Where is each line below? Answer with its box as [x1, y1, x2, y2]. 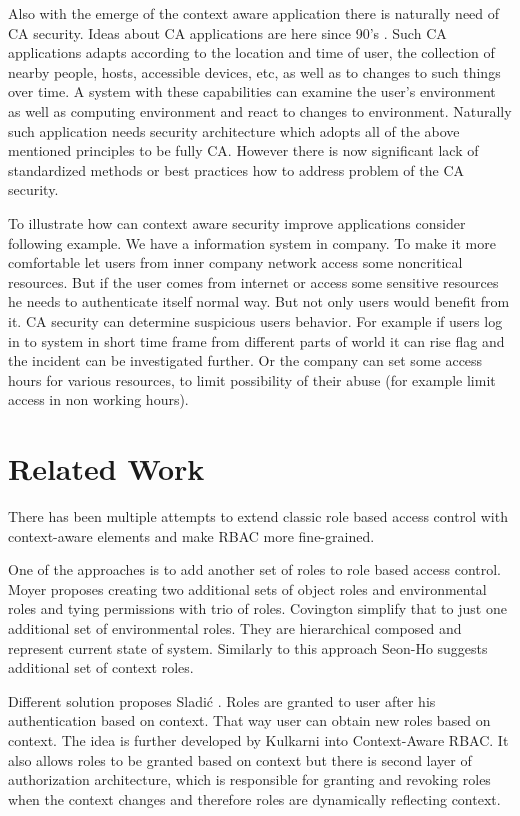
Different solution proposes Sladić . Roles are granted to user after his [8, 690, 436, 711]
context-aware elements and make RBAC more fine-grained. [8, 525, 375, 546]
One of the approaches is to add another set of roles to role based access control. [8, 559, 502, 580]
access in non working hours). [8, 389, 189, 410]
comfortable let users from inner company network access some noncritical [8, 252, 463, 273]
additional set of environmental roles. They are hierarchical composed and [8, 617, 462, 638]
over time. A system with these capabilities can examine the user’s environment [8, 81, 496, 102]
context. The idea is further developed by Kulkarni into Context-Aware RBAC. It [8, 729, 509, 750]
